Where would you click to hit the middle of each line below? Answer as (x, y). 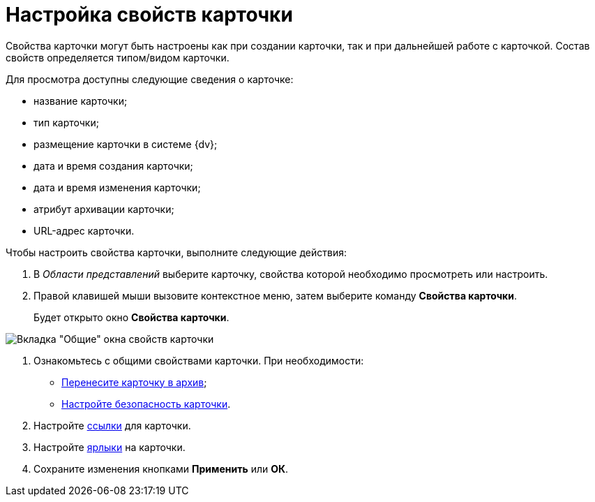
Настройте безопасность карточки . (146, 404)
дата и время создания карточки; (113, 165)
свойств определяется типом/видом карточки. (118, 57)
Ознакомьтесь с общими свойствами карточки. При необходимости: (199, 360)
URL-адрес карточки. (84, 230)
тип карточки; (66, 122)
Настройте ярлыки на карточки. (110, 447)
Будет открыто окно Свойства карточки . (131, 317)
